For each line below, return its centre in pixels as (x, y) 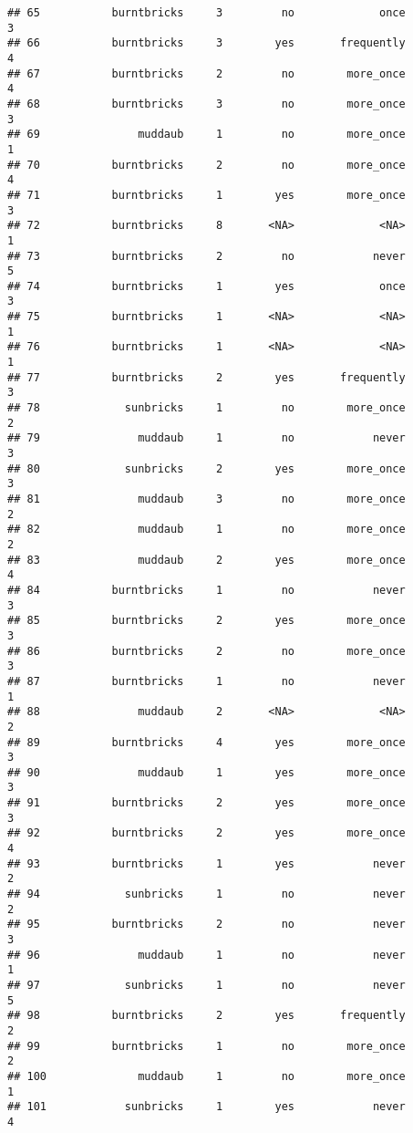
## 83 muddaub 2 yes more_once (206, 560)
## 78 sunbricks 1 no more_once (206, 408)
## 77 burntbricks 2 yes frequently (206, 377)
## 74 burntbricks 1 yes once (206, 286)
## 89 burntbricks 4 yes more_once (206, 742)
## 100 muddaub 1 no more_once (206, 1076)
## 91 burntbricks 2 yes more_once (206, 803)
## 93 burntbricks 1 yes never (206, 863)
